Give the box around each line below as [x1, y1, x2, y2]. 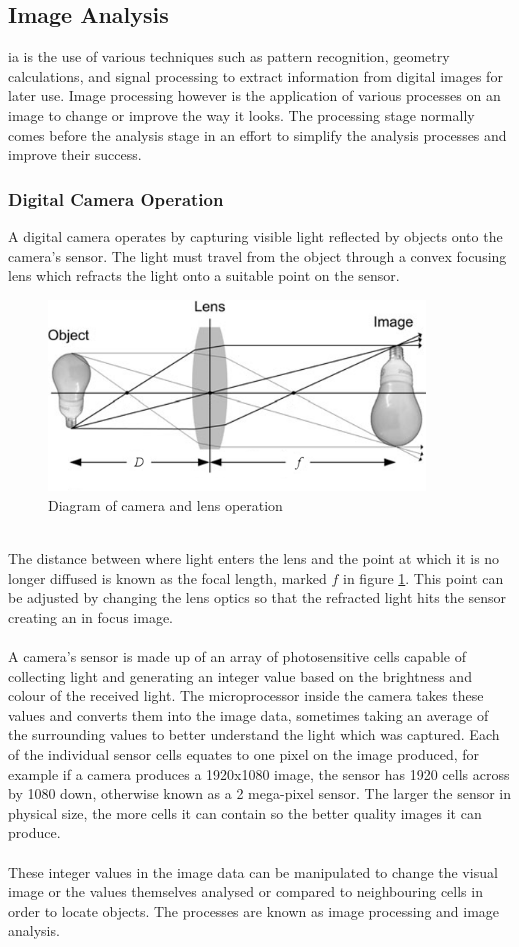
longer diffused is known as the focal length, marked [8, 567, 327, 588]
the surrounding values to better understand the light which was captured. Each [8, 724, 500, 745]
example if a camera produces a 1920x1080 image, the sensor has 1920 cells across [8, 763, 510, 784]
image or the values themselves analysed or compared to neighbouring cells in [8, 881, 483, 902]
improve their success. [8, 144, 142, 165]
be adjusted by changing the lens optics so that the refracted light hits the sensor [8, 587, 507, 608]
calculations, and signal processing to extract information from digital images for [8, 65, 503, 86]
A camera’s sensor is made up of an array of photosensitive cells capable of [8, 646, 466, 667]
